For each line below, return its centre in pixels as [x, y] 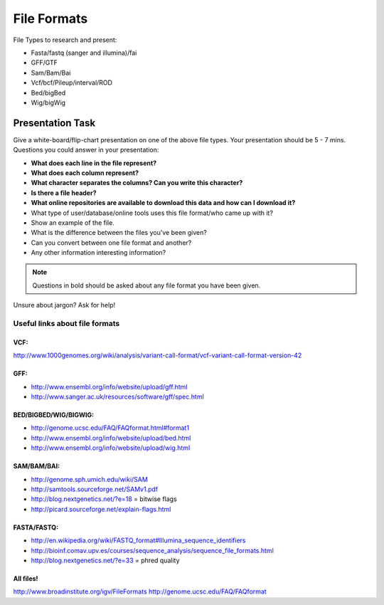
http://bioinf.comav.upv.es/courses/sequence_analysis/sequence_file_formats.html [152, 550]
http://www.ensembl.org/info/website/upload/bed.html [111, 438]
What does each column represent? [85, 173]
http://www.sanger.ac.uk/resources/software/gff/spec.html [117, 396]
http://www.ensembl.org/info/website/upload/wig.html [111, 448]
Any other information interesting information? [98, 253]
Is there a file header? [64, 193]
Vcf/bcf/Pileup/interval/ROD [72, 83]
